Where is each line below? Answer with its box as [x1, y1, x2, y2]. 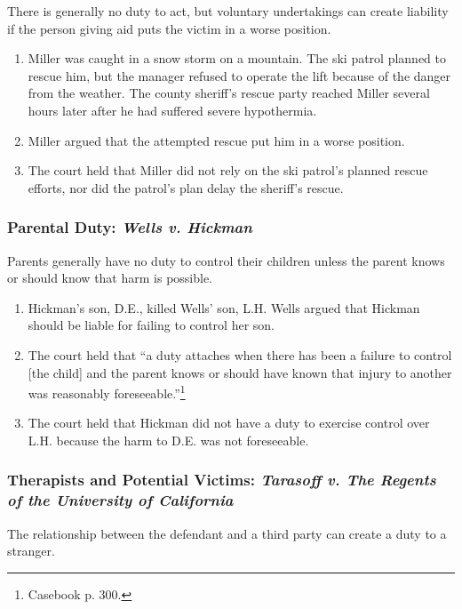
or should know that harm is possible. [7, 268, 213, 287]
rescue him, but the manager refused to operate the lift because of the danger [28, 66, 451, 84]
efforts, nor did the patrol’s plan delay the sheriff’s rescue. [28, 178, 344, 196]
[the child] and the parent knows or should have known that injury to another [28, 363, 452, 381]
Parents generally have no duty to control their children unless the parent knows [7, 251, 445, 269]
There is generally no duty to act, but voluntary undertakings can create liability [7, 2, 449, 20]
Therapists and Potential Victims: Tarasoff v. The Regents [7, 469, 436, 491]
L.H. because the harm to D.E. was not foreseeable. [28, 430, 309, 449]
